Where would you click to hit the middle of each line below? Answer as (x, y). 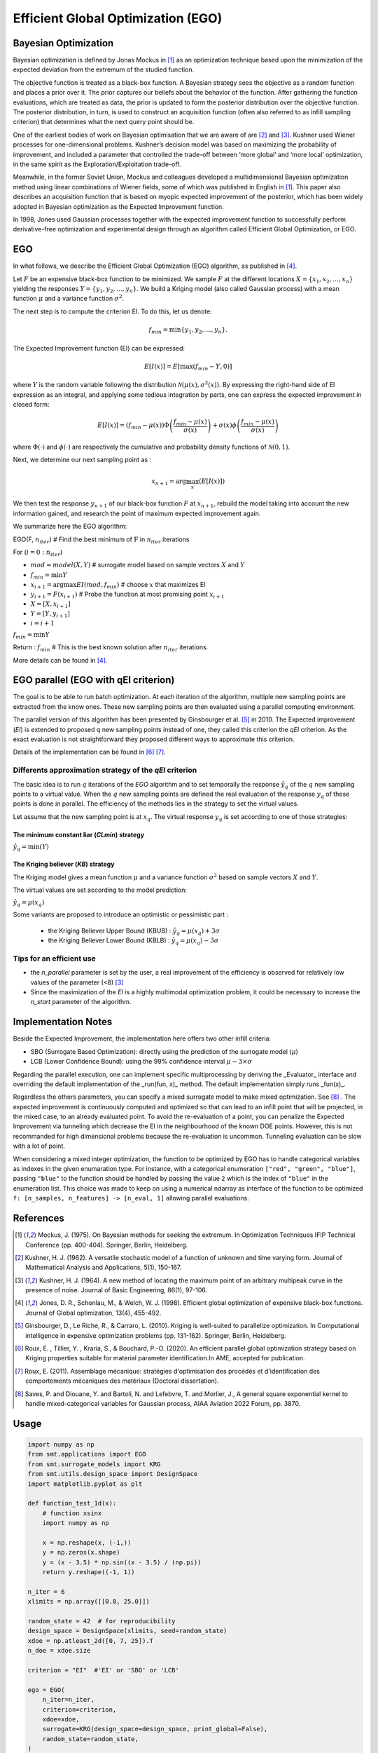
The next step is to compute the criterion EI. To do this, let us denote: (113, 311)
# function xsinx (72, 1513)
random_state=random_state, (91, 1739)
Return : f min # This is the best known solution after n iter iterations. (111, 648)
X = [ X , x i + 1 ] (50, 605)
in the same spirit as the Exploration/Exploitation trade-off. (97, 164)
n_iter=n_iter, (68, 1700)
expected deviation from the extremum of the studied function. (104, 69)
